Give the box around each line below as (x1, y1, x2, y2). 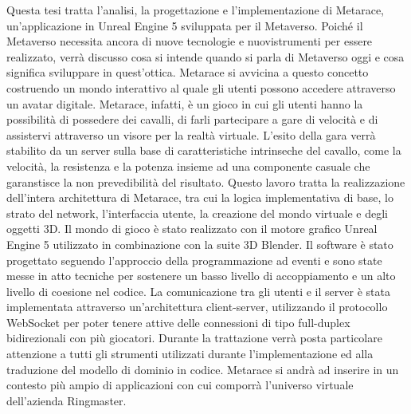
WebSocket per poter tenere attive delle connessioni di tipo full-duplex (6, 313, 350, 330)
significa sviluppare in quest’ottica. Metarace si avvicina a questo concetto (6, 64, 369, 81)
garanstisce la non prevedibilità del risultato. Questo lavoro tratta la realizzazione (6, 173, 405, 190)
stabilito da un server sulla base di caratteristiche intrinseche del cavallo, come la (6, 142, 401, 159)
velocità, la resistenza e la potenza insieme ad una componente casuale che (6, 157, 370, 174)
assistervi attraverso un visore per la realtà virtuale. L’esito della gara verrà (6, 126, 376, 143)
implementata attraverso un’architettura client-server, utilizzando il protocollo (6, 298, 388, 315)
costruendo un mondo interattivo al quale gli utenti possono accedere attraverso (6, 79, 396, 96)
